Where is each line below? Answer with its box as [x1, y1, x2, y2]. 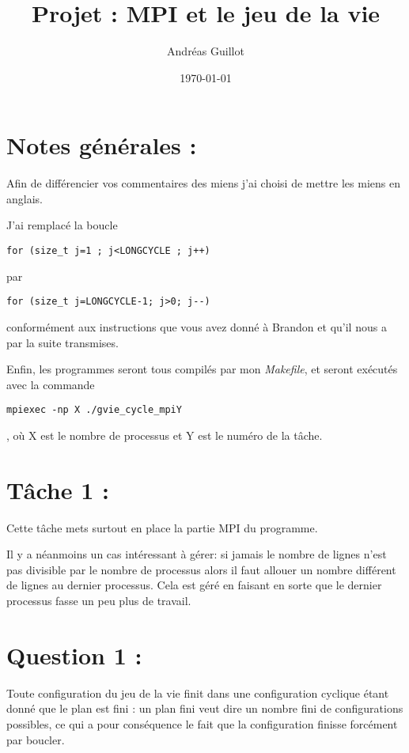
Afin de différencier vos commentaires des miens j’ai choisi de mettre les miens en [6, 175, 400, 191]
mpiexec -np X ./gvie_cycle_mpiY [6, 404, 182, 416]
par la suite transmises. [6, 334, 119, 350]
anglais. [6, 190, 43, 206]
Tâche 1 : [6, 473, 109, 505]
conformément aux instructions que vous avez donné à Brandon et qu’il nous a [6, 318, 387, 335]
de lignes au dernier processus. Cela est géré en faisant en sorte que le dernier [6, 577, 382, 593]
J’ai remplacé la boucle [6, 217, 118, 233]
